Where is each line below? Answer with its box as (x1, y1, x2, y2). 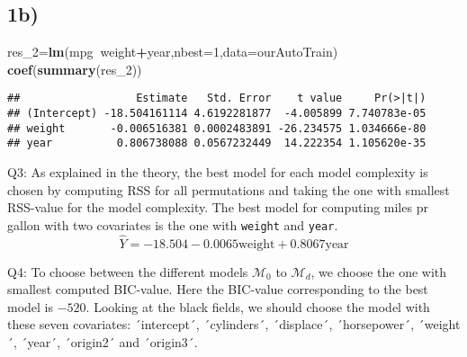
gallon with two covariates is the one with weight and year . (7, 215, 338, 234)
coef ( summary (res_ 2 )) (7, 59, 142, 78)
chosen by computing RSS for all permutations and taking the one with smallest (7, 180, 450, 199)
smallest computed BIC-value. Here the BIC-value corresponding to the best (7, 280, 428, 299)
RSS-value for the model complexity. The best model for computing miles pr (7, 198, 428, 217)
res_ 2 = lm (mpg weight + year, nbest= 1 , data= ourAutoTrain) (7, 42, 338, 61)
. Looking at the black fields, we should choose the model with (85, 297, 430, 316)
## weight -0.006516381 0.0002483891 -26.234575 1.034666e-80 (7, 121, 427, 135)
